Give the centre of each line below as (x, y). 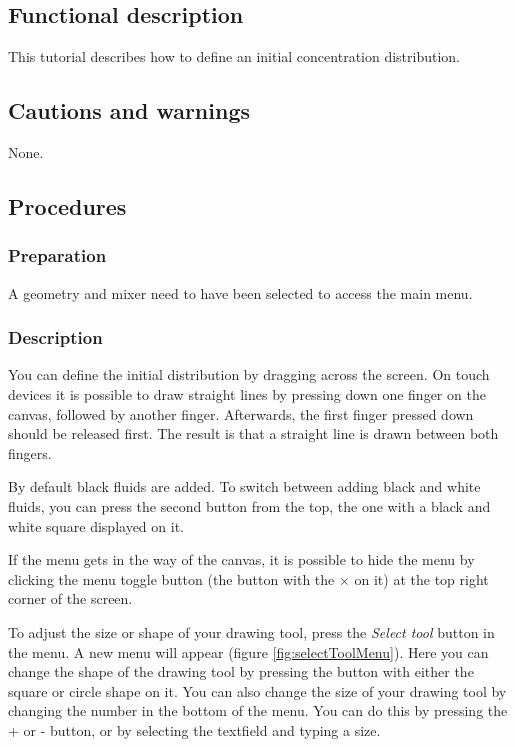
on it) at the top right (421, 578)
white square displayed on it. (96, 525)
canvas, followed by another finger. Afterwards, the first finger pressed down (241, 413)
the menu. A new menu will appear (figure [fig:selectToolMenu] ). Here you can (248, 651)
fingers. (30, 452)
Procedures (67, 205)
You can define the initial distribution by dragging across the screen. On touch (249, 374)
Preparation (57, 255)
